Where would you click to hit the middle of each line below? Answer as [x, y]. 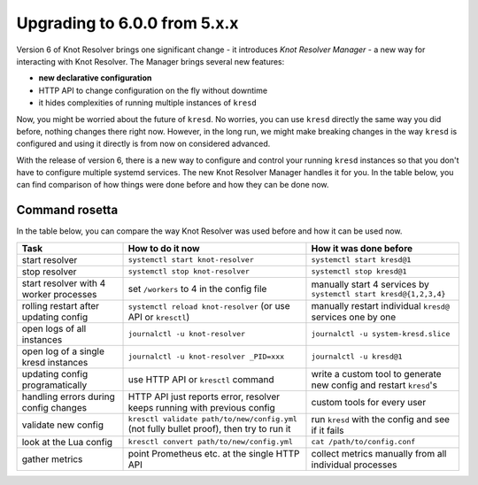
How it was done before [362, 248]
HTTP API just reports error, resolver [204, 396]
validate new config [62, 425]
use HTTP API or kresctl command [201, 379]
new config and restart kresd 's [374, 385]
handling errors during [68, 396]
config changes [54, 407]
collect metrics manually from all [379, 453]
